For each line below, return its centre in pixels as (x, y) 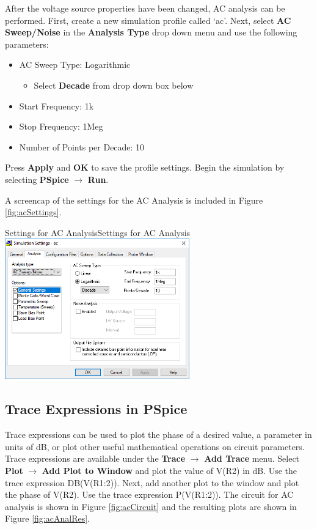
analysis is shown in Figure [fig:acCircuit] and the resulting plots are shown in (151, 506)
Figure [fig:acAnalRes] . (47, 518)
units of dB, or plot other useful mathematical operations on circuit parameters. (155, 446)
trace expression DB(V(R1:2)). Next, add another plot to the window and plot (152, 482)
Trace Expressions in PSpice (96, 409)
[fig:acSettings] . (33, 212)
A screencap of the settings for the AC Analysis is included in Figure (134, 200)
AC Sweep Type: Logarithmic (75, 65)
